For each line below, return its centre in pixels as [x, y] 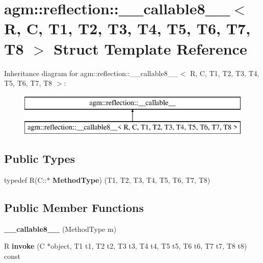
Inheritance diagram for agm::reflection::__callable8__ [91, 73]
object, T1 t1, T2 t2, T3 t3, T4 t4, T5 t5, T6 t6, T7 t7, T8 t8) [149, 246]
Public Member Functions [74, 208]
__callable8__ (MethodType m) [60, 229]
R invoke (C [24, 246]
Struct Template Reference [150, 48]
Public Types [40, 159]
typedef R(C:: [25, 180]
